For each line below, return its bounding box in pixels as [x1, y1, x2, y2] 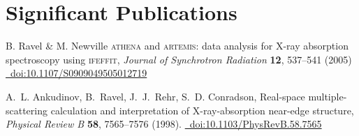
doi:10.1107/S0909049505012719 [10, 66, 147, 80]
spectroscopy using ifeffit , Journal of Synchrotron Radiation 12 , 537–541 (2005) [6, 52, 352, 66]
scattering [6, 103, 48, 117]
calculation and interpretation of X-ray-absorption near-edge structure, [50, 103, 354, 117]
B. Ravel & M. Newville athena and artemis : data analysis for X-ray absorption [6, 38, 349, 53]
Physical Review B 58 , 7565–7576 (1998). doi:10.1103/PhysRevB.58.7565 [6, 116, 322, 131]
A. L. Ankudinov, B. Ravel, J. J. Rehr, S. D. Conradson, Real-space [6, 89, 305, 103]
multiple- [308, 89, 347, 103]
